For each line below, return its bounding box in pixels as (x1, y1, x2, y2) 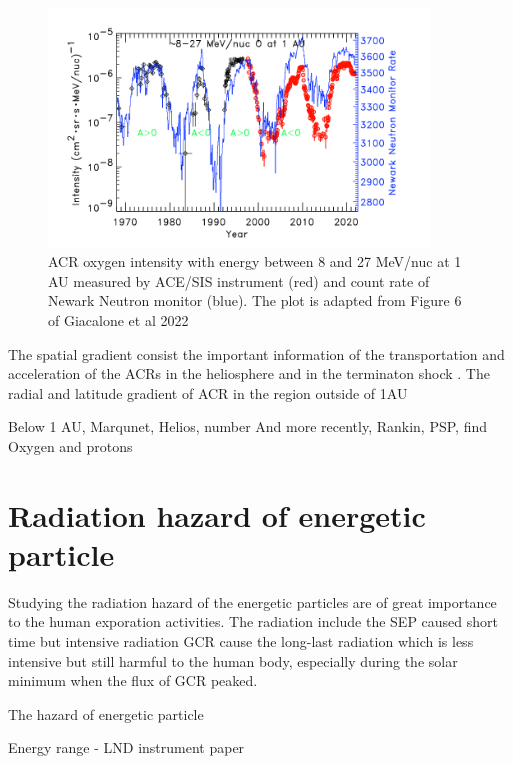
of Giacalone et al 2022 (48, 309, 189, 330)
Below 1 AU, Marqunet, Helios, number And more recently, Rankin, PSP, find (8, 416, 487, 437)
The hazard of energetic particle (8, 703, 204, 724)
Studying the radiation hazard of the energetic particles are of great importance (8, 591, 497, 612)
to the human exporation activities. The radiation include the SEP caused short (8, 611, 498, 632)
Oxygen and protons (8, 435, 133, 456)
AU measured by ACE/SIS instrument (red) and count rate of (48, 270, 430, 291)
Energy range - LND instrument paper (8, 737, 245, 758)
